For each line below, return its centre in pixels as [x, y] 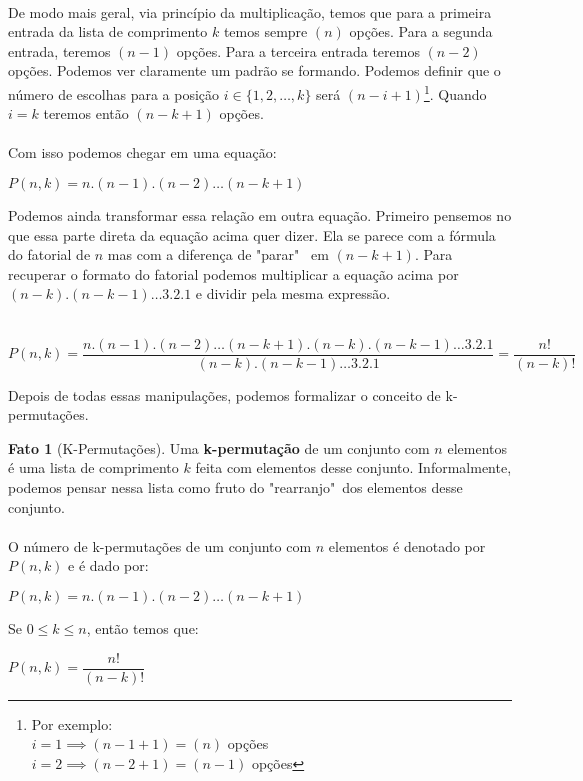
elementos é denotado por [407, 545]
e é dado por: [108, 565]
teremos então [86, 113]
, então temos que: [142, 627]
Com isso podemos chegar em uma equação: [142, 152]
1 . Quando [455, 92]
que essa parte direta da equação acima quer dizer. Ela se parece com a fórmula [252, 234]
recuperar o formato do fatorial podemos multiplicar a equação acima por [233, 273]
